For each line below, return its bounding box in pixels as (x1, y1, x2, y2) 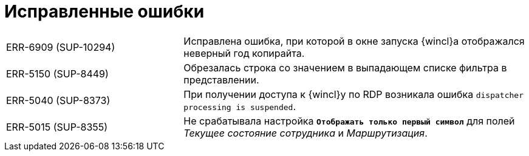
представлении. (183, 73, 259, 86)
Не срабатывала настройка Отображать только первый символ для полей (183, 114, 515, 127)
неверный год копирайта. (183, 47, 305, 59)
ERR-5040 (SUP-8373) (6, 94, 111, 106)
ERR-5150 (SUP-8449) (6, 67, 109, 80)
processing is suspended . (183, 100, 296, 112)
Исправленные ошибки (4, 1, 205, 22)
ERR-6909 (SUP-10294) (6, 41, 115, 53)
